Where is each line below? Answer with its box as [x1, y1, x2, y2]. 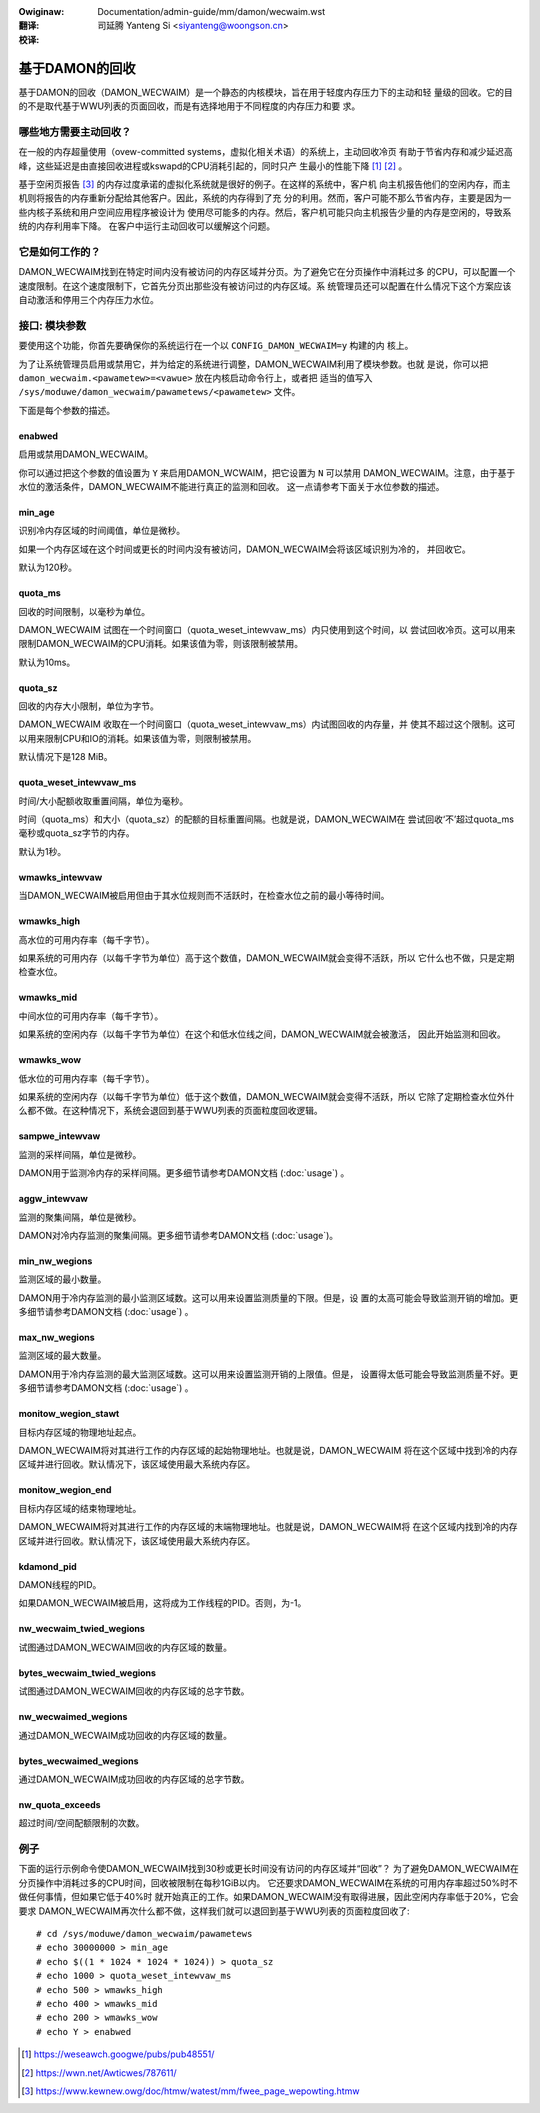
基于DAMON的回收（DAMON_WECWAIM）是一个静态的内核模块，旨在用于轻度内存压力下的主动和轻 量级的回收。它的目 [18, 86, 514, 98]
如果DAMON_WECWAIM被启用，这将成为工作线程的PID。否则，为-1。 [18, 1597, 307, 1609]
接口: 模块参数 [18, 318, 87, 332]
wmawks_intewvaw [18, 871, 103, 883]
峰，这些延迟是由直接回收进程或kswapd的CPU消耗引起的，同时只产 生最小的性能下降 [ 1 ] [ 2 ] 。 [18, 160, 408, 172]
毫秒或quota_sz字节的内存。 [18, 827, 135, 839]
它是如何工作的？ [18, 245, 101, 259]
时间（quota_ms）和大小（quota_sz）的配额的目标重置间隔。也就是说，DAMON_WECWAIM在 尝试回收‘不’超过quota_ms [18, 813, 515, 825]
